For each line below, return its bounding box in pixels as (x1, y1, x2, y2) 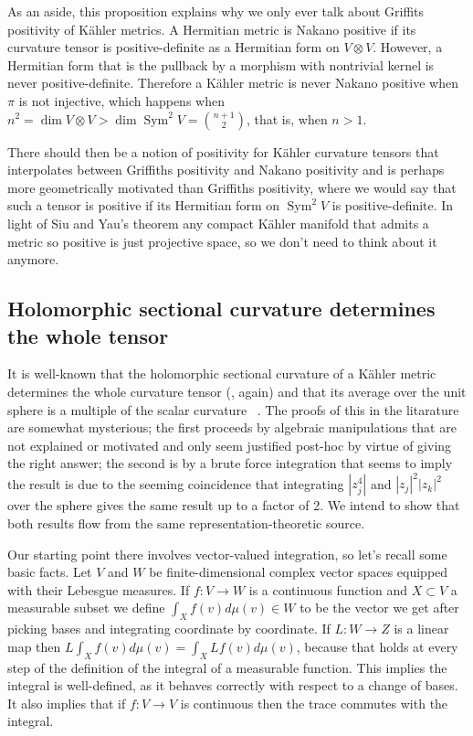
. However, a (373, 37, 443, 57)
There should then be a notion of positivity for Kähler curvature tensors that (7, 142, 439, 161)
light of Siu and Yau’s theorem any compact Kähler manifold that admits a (7, 213, 429, 232)
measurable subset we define (7, 598, 165, 617)
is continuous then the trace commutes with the (180, 693, 448, 712)
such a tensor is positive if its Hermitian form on (7, 196, 279, 215)
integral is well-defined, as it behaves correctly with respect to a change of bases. (7, 676, 458, 695)
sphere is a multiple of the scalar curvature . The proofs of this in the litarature (7, 400, 459, 419)
